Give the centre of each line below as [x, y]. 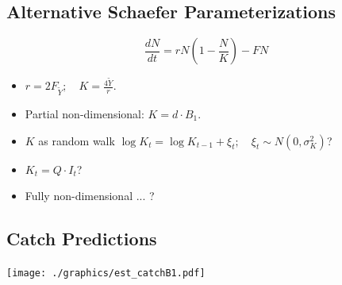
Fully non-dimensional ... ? [90, 196]
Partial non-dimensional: [85, 114]
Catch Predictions [82, 239]
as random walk [77, 140]
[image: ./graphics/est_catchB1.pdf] [106, 273]
